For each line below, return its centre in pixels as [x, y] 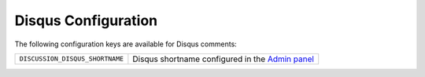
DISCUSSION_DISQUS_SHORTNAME [72, 59]
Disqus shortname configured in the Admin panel [224, 59]
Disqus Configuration [86, 20]
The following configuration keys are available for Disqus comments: [126, 44]
